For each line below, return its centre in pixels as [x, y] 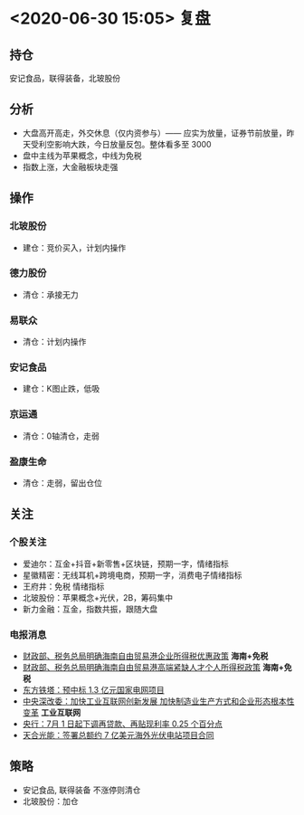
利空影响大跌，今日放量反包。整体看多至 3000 [125, 144]
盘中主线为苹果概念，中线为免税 [82, 156]
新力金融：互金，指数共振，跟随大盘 [90, 609]
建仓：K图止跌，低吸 [61, 389]
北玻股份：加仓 [50, 801]
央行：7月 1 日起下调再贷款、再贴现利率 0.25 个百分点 [123, 724]
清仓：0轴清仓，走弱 [61, 436]
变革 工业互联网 [52, 712]
